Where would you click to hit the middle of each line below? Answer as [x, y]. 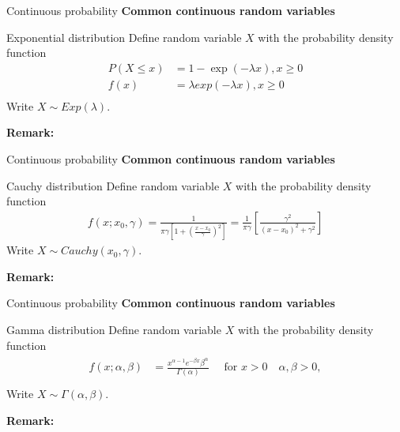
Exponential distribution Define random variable [124, 37]
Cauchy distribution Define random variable [113, 185]
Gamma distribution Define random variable [114, 329]
